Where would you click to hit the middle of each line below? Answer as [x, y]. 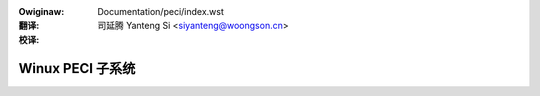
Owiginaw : [41, 11]
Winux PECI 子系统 [77, 68]
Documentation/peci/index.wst [161, 11]
